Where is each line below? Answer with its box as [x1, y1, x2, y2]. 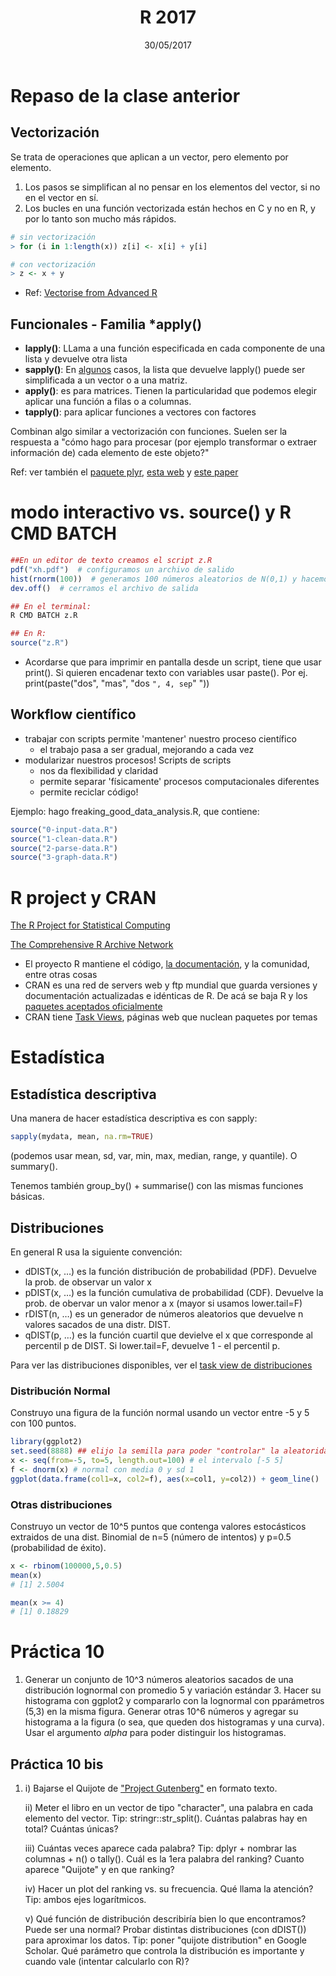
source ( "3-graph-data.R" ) [10, 852, 118, 863]
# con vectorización [10, 259, 97, 270]
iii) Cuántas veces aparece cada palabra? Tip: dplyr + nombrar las [24, 1842, 297, 1855]
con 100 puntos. [10, 1417, 77, 1430]
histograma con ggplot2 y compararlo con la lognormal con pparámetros [24, 1695, 325, 1707]
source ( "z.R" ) [10, 638, 70, 648]
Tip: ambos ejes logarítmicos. [24, 1894, 147, 1906]
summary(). [10, 1161, 58, 1173]
